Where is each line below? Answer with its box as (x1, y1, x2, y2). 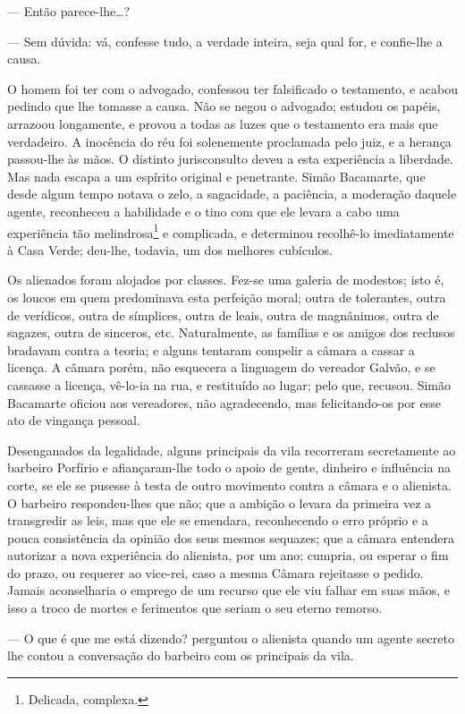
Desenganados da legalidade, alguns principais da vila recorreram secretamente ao (7, 440, 456, 459)
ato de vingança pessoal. (7, 411, 140, 429)
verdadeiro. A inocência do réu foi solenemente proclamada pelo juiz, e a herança (7, 132, 452, 150)
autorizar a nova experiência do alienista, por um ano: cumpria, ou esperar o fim (7, 546, 449, 565)
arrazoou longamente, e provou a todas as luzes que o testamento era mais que (7, 114, 438, 132)
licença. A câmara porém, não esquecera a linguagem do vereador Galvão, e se (7, 358, 435, 377)
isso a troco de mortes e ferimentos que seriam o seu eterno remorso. (7, 599, 383, 617)
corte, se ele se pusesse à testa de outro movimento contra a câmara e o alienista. (7, 475, 452, 494)
